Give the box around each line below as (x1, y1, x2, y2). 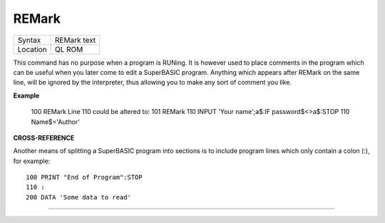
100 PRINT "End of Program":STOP (26, 173, 143, 182)
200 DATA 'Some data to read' (26, 193, 132, 201)
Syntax (17, 35, 41, 45)
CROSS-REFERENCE (13, 133, 75, 142)
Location (17, 44, 47, 54)
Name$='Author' (31, 118, 80, 126)
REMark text (54, 35, 96, 45)
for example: (13, 157, 51, 165)
